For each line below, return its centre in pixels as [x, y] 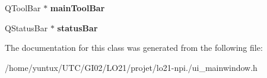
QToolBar [23, 8]
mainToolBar [77, 8]
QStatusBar [26, 27]
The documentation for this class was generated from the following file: [134, 48]
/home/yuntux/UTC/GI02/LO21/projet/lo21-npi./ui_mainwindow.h [131, 67]
